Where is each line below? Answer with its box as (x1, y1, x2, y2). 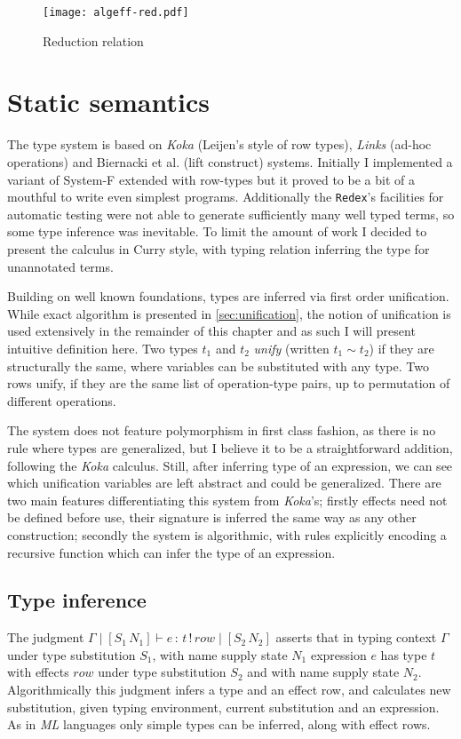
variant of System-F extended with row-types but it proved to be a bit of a (7, 170, 415, 188)
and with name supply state (247, 663, 400, 681)
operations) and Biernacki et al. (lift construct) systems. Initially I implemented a (7, 152, 453, 171)
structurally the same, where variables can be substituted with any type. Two (7, 356, 429, 375)
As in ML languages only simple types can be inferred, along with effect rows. (7, 715, 431, 734)
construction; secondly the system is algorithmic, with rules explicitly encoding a (7, 525, 447, 544)
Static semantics (7, 83, 210, 120)
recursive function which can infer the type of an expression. (7, 543, 336, 561)
